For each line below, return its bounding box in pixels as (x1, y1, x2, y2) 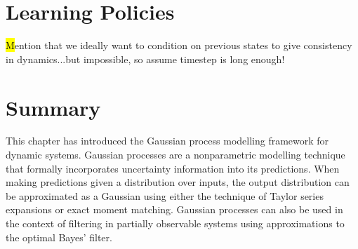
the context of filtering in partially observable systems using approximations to (6, 216, 345, 230)
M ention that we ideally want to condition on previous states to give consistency (6, 38, 352, 53)
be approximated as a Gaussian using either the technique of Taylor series (6, 188, 324, 203)
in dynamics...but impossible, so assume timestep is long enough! (6, 51, 285, 66)
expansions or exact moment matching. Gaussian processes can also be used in (6, 202, 343, 217)
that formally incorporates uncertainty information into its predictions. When (6, 161, 340, 175)
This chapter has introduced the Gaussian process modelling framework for (6, 133, 329, 148)
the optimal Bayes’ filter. (6, 229, 112, 244)
